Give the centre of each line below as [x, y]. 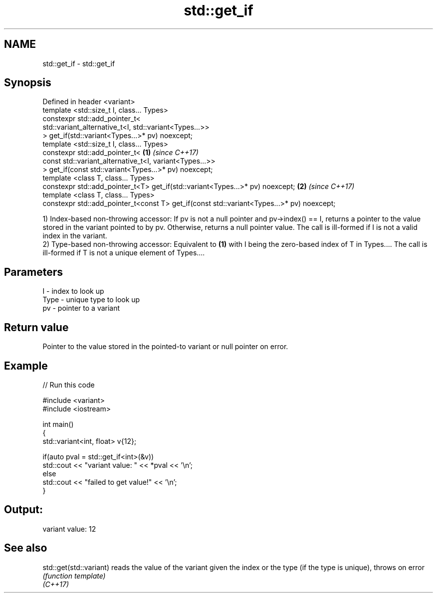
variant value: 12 [69, 529]
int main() [58, 424]
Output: [23, 510]
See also [26, 548]
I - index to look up [73, 291]
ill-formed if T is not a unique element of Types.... [124, 253]
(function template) [74, 576]
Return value [36, 327]
